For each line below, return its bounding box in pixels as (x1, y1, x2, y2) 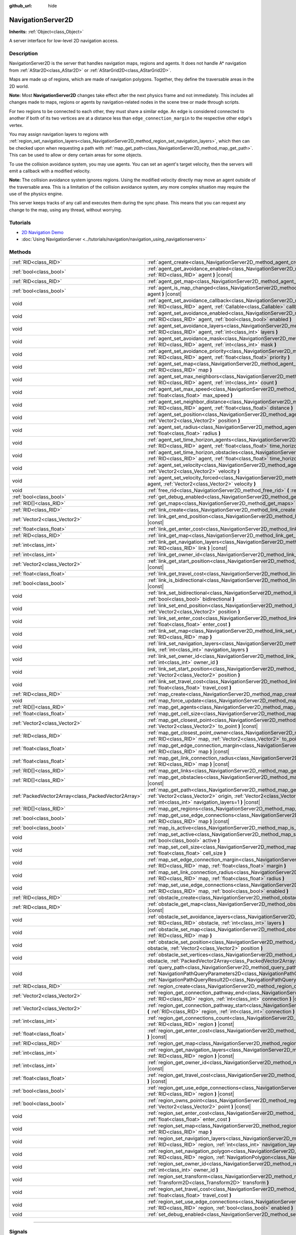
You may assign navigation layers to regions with (9, 131, 109, 137)
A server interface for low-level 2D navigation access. (9, 38, 119, 44)
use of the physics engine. (9, 191, 63, 197)
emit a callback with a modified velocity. (9, 168, 91, 174)
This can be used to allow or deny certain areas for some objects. (9, 152, 143, 158)
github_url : (9, 3, 32, 8)
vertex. (9, 122, 24, 128)
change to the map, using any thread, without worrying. (9, 206, 122, 212)
